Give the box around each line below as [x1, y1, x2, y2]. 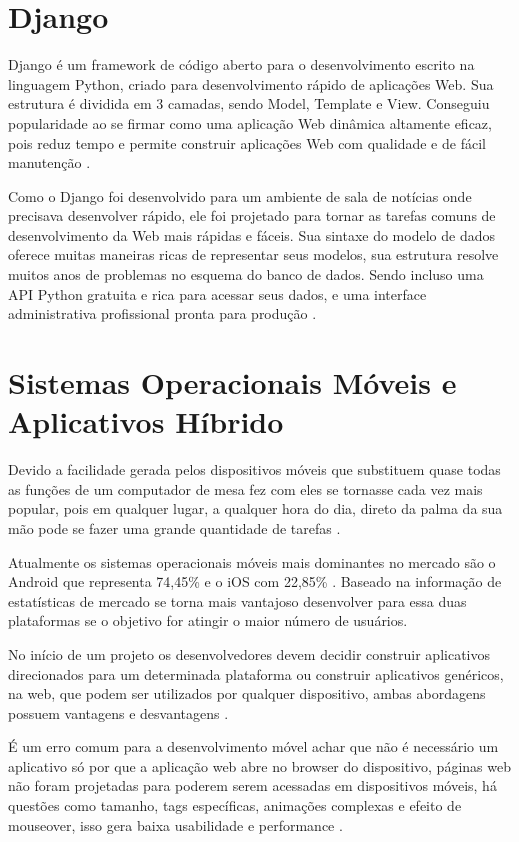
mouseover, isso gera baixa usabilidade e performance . [8, 814, 343, 835]
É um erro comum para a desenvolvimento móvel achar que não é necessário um [8, 736, 499, 757]
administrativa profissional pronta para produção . [8, 303, 317, 324]
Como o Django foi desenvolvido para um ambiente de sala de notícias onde [8, 185, 472, 206]
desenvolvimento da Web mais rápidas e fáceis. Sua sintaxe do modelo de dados [8, 224, 495, 245]
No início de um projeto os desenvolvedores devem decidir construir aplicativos [8, 643, 491, 664]
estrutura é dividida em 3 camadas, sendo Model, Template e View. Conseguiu [8, 93, 490, 114]
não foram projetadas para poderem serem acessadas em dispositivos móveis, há [8, 775, 497, 796]
